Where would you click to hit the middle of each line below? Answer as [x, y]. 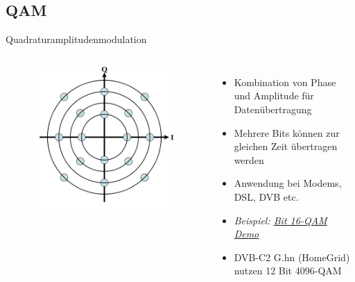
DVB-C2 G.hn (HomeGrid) [292, 257]
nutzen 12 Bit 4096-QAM [288, 271]
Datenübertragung [273, 109]
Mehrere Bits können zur [287, 132]
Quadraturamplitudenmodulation [76, 39]
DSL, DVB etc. [266, 196]
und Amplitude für [274, 96]
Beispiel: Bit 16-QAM [280, 220]
